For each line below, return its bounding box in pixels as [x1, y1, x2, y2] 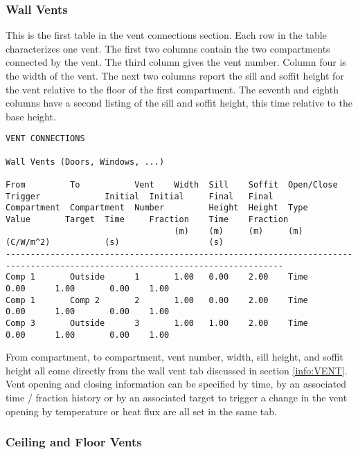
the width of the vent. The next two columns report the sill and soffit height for [6, 69, 344, 82]
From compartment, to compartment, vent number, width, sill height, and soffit [6, 349, 343, 364]
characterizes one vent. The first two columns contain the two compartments [6, 41, 330, 55]
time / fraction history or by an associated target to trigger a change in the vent [6, 390, 348, 404]
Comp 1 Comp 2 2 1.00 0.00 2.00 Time [6, 295, 308, 305]
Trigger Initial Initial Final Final [6, 191, 274, 201]
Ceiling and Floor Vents [6, 433, 142, 451]
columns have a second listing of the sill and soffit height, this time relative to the [6, 96, 352, 110]
